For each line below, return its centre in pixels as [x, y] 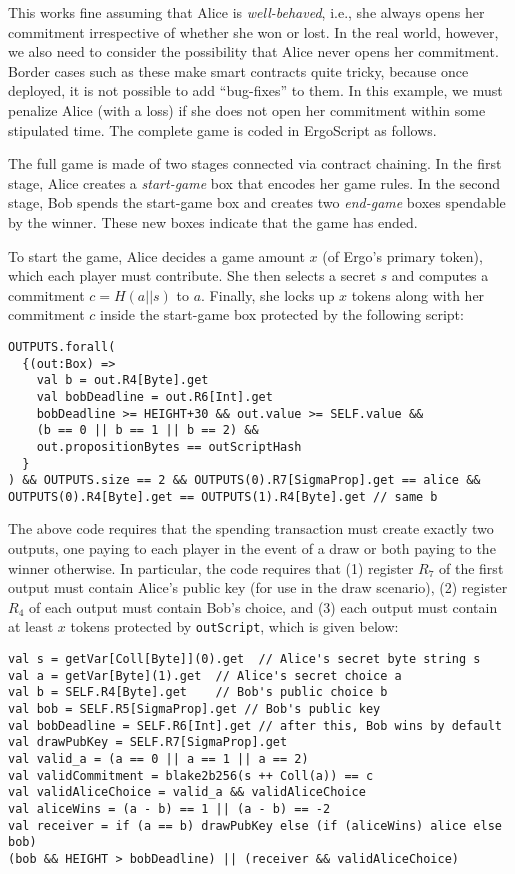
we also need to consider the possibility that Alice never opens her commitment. [253, 51]
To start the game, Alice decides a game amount [156, 255]
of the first [471, 567]
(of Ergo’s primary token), [402, 255]
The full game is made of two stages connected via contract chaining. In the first [255, 163]
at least [31, 626]
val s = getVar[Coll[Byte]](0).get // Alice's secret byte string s [244, 659]
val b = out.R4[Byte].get [122, 380]
